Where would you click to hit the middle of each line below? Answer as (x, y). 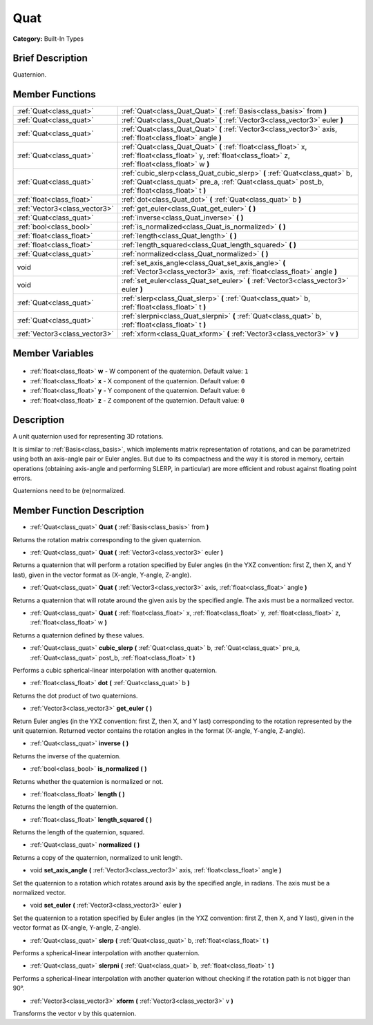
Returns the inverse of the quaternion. (67, 756)
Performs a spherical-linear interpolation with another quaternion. (106, 952)
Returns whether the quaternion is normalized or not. (88, 781)
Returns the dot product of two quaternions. (75, 696)
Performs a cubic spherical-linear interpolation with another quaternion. (115, 670)
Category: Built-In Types (48, 39)
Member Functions (54, 94)
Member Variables (53, 353)
